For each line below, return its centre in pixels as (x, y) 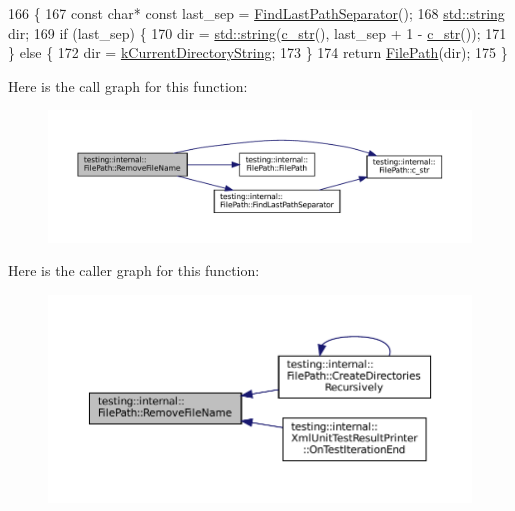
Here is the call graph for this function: (128, 85)
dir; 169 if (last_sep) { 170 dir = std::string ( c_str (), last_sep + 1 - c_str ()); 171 (257, 32)
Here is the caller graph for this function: (134, 270)
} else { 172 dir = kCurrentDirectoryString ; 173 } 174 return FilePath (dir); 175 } (258, 52)
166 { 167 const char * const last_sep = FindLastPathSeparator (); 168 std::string (256, 13)
